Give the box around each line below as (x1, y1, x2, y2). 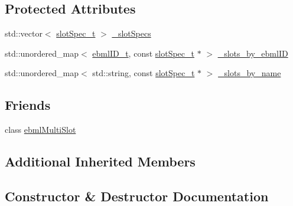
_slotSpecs (112, 27, 151, 40)
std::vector (5, 27, 43, 40)
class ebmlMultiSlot (5, 123, 76, 136)
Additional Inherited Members (5, 152, 196, 171)
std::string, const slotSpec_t (92, 67, 195, 79)
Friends (5, 96, 51, 114)
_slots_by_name (218, 67, 281, 79)
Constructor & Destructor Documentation (5, 187, 269, 205)
